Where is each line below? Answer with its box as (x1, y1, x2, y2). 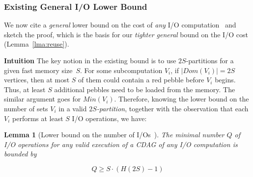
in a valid (58, 103, 87, 113)
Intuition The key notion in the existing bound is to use (4, 55, 176, 65)
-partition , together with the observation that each (96, 103, 249, 113)
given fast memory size (4, 65, 73, 75)
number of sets (4, 103, 48, 113)
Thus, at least (4, 84, 46, 94)
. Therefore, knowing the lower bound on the (114, 94, 249, 104)
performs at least (12, 113, 63, 123)
